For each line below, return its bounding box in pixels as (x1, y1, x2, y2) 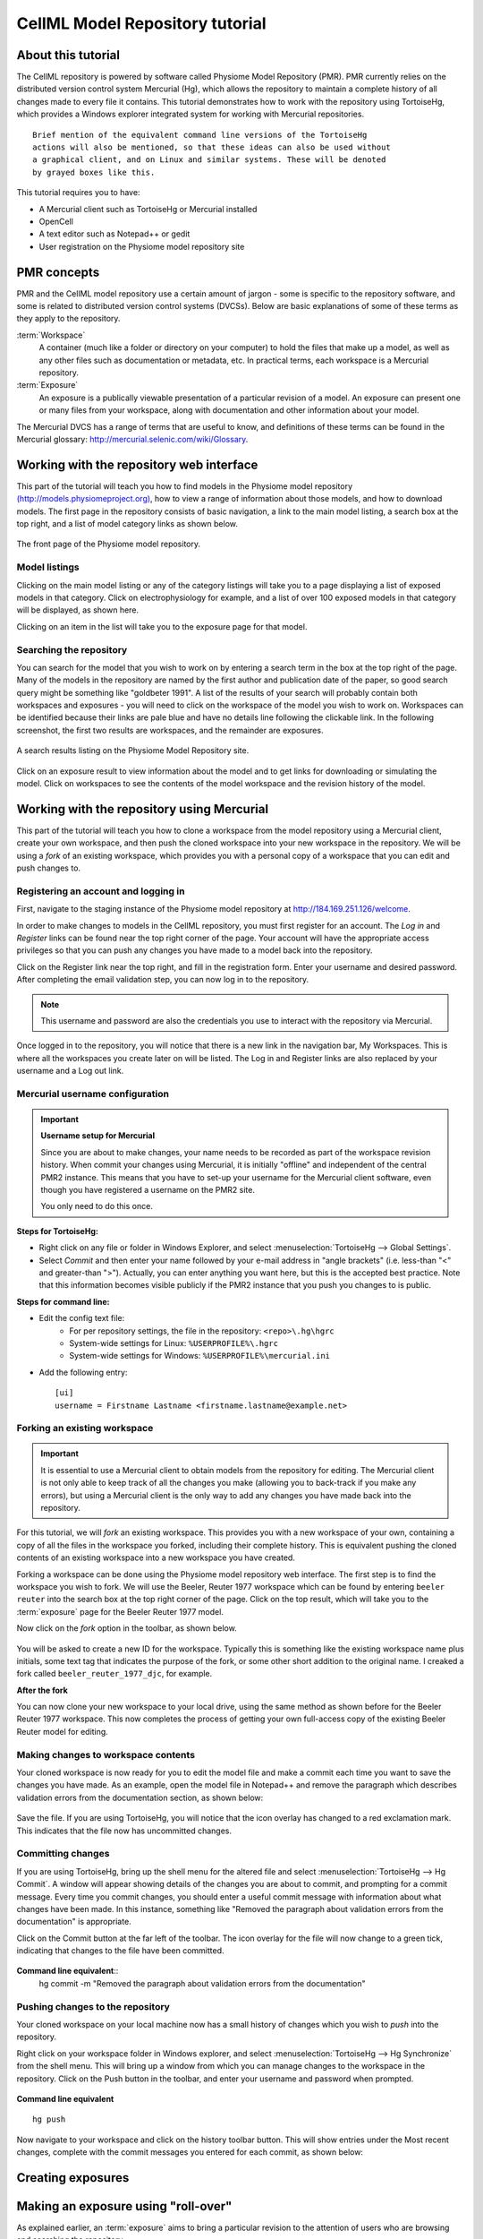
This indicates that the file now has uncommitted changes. (16, 1825, 233, 1836)
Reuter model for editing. (16, 1726, 109, 1737)
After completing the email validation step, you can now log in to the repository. (16, 974, 309, 985)
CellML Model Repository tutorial (16, 13, 267, 33)
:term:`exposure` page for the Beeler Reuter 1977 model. (16, 1606, 224, 1617)
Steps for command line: (16, 1296, 111, 1307)
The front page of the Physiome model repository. (16, 538, 201, 550)
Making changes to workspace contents (16, 1748, 196, 1761)
